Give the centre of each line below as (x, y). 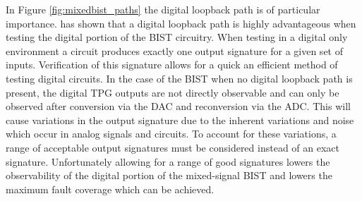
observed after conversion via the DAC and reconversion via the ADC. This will (178, 106)
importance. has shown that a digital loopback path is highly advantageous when (181, 23)
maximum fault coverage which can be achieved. (110, 189)
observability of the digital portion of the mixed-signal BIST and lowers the (169, 175)
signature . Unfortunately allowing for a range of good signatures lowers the (168, 161)
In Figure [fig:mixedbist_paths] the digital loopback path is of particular (163, 9)
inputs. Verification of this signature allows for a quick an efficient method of (172, 65)
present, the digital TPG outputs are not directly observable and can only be (173, 92)
